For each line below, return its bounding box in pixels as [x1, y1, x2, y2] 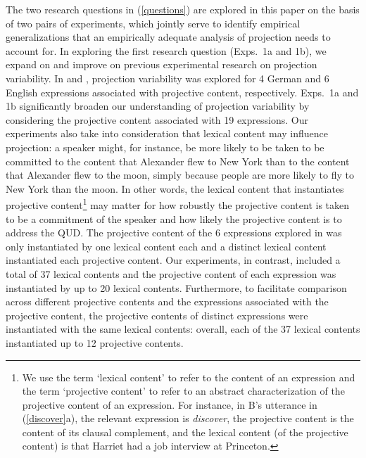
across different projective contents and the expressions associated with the [6, 294, 329, 309]
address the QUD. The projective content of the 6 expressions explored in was [6, 225, 342, 240]
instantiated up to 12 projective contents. [6, 335, 184, 350]
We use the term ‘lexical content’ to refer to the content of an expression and [22, 369, 355, 384]
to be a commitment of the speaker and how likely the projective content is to [6, 211, 342, 226]
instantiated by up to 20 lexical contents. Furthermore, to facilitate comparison [6, 280, 347, 295]
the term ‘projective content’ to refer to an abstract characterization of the [22, 383, 345, 398]
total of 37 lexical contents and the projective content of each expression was [6, 266, 336, 281]
